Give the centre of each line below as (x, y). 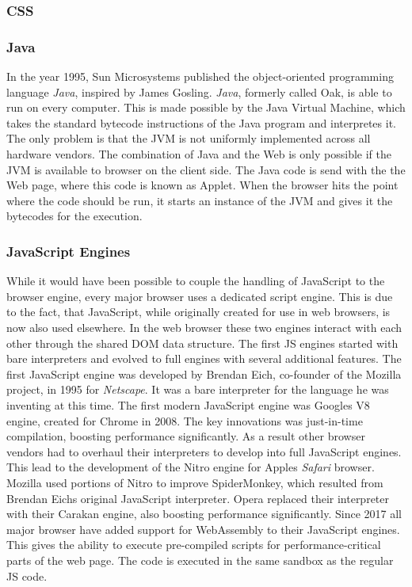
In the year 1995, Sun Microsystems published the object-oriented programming (200, 76)
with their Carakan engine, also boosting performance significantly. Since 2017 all (204, 514)
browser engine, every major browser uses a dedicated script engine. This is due (200, 296)
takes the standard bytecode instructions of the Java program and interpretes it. (201, 122)
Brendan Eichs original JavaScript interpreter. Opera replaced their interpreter (198, 498)
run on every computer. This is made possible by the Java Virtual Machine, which (206, 107)
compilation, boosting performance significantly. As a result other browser (186, 436)
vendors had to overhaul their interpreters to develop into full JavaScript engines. (204, 451)
